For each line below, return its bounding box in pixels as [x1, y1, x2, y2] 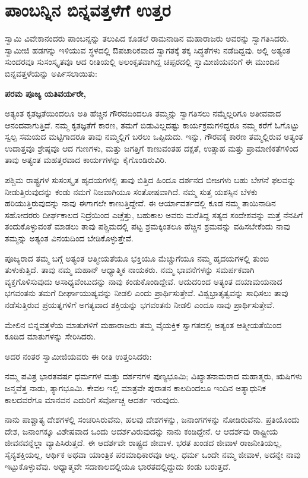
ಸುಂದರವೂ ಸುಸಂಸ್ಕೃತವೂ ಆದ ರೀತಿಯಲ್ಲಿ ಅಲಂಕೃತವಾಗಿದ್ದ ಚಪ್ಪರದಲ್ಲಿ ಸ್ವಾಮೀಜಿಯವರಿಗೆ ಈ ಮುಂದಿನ [5, 55, 280, 68]
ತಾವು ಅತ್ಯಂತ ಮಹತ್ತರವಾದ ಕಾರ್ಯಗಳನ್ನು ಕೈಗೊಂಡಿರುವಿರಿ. [5, 153, 167, 166]
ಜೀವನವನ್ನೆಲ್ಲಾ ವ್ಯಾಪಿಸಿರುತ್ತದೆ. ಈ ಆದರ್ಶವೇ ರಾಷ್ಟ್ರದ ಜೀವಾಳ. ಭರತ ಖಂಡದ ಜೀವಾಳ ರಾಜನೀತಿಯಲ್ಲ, [5, 436, 282, 449]
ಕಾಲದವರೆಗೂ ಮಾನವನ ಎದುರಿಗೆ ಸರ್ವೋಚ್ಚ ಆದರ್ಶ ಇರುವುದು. [5, 393, 180, 405]
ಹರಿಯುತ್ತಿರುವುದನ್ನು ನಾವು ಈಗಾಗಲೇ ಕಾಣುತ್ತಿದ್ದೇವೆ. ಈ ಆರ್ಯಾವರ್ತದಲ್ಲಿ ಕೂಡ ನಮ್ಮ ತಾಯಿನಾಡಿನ [5, 197, 276, 209]
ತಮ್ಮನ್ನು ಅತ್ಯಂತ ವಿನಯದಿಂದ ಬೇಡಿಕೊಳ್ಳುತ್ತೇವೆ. [5, 232, 134, 244]
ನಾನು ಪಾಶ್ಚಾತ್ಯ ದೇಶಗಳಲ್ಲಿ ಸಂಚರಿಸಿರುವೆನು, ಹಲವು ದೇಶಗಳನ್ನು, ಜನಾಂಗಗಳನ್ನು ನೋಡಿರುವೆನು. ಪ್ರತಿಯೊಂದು [5, 413, 300, 426]
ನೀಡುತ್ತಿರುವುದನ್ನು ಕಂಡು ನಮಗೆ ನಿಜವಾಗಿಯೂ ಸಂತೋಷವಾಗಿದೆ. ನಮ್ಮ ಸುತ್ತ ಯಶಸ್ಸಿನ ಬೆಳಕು [5, 185, 258, 197]
